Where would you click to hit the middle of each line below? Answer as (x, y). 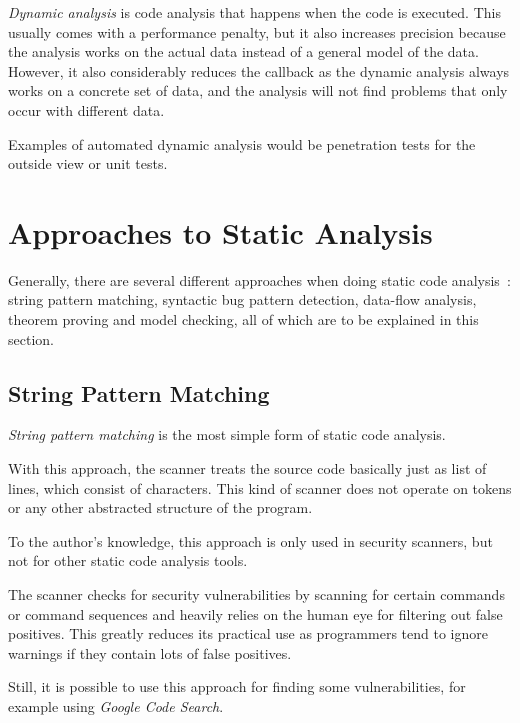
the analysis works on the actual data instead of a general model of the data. (243, 51)
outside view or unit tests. (88, 163)
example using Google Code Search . (116, 705)
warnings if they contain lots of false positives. (150, 652)
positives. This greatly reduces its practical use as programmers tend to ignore (248, 633)
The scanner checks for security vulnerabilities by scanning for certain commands (256, 594)
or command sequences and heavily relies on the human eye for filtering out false (255, 613)
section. (31, 338)
